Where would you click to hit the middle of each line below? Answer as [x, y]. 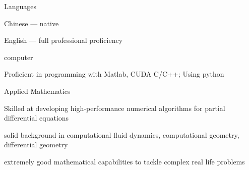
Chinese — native [32, 23]
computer [19, 57]
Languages [20, 6]
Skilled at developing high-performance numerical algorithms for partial [115, 108]
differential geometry [36, 145]
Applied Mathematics [37, 91]
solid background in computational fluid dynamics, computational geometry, [122, 134]
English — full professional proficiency [64, 40]
